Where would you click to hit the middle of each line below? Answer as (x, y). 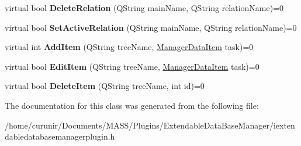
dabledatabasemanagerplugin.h (60, 136)
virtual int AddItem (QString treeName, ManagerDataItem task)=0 (129, 47)
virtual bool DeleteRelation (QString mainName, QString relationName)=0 (144, 8)
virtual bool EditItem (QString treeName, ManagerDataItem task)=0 (132, 66)
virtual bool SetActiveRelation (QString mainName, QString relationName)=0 (151, 27)
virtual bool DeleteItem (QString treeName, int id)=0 (105, 86)
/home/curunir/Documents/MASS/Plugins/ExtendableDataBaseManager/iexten (150, 125)
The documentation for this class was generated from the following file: (132, 105)
